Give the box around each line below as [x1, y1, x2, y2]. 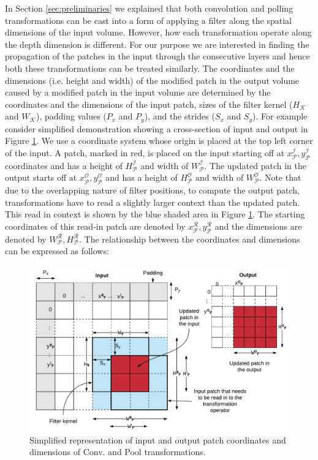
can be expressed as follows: [5, 244, 109, 257]
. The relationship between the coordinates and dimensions [79, 232, 300, 245]
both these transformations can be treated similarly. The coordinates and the [5, 61, 295, 74]
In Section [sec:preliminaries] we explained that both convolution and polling [5, 2, 293, 14]
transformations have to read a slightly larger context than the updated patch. [5, 195, 300, 208]
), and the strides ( [144, 110, 215, 123]
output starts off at [5, 171, 77, 184]
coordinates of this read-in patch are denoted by [5, 219, 186, 232]
